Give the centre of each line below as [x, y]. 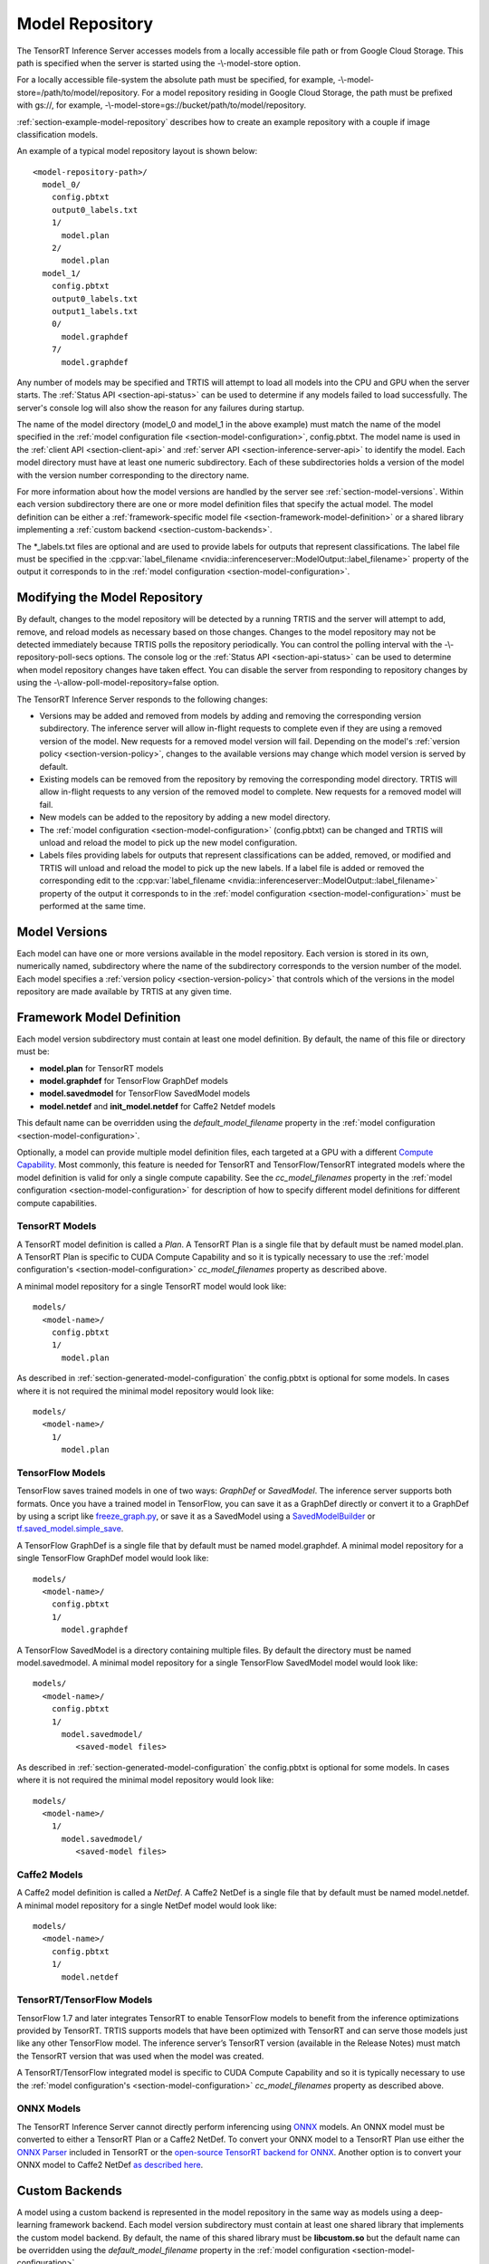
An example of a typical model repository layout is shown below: [137, 151]
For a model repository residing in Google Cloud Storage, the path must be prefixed [297, 92]
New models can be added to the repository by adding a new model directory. [185, 817]
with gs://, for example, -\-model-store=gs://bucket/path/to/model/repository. [162, 105]
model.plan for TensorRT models [101, 1068]
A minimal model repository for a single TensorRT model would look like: [152, 1286]
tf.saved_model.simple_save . [70, 1529]
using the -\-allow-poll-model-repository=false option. [118, 683]
